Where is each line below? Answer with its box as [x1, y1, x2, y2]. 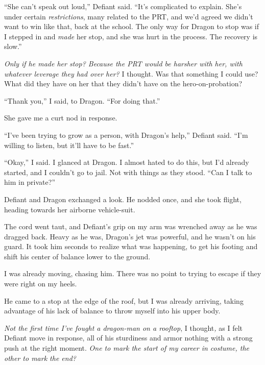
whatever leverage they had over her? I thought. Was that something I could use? [4, 68, 258, 79]
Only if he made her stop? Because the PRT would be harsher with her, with [4, 58, 243, 68]
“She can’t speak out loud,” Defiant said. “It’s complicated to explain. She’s [4, 1, 242, 11]
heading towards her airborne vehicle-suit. [4, 204, 135, 214]
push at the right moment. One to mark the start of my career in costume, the [4, 343, 250, 353]
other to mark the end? [4, 352, 76, 363]
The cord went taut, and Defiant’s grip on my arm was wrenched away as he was [4, 221, 257, 232]
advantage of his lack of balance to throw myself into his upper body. [4, 305, 221, 316]
